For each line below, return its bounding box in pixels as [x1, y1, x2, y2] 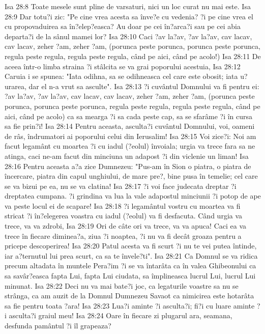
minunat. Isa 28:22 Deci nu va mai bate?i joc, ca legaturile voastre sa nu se [5, 280, 239, 291]
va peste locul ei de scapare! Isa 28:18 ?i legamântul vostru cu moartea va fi [5, 200, 241, 211]
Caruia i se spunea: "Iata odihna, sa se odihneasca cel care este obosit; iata [5, 71, 238, 81]
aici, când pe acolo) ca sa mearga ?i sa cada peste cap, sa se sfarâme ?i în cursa [5, 110, 253, 121]
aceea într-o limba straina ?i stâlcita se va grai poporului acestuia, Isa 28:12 [5, 61, 241, 71]
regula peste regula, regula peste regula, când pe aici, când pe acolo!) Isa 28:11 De [5, 50, 261, 61]
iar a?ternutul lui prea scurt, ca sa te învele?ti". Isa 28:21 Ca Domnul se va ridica [5, 250, 258, 261]
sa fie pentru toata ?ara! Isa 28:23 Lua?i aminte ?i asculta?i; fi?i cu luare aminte [5, 300, 255, 311]
